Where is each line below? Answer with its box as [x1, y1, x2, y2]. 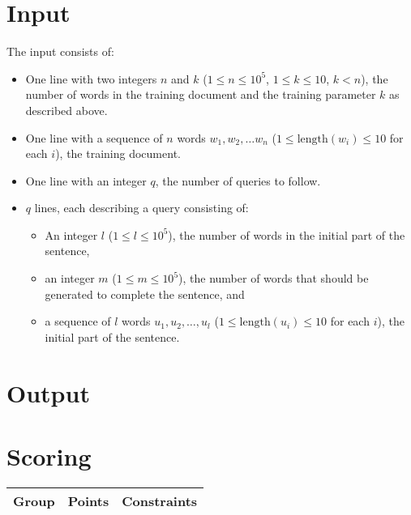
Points [67, 491, 109, 510]
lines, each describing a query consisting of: [34, 199, 249, 216]
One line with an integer [25, 172, 147, 189]
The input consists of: [6, 43, 114, 60]
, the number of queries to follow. [155, 172, 321, 189]
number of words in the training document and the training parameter [25, 86, 376, 103]
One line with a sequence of [25, 129, 163, 146]
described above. [25, 101, 108, 118]
